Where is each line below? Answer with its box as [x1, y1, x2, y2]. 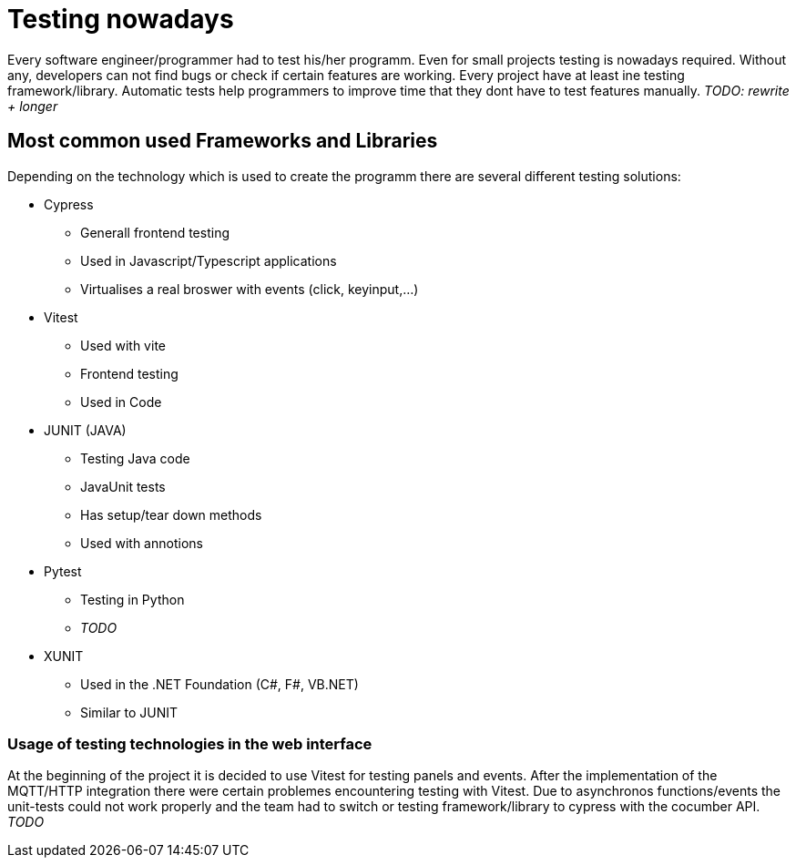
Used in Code [80, 393, 162, 410]
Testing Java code [80, 450, 190, 466]
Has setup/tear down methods [80, 506, 262, 523]
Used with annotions [80, 534, 203, 551]
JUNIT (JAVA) [44, 422, 127, 438]
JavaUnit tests [80, 478, 166, 494]
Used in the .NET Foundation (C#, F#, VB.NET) [80, 676, 359, 692]
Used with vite [80, 337, 166, 353]
